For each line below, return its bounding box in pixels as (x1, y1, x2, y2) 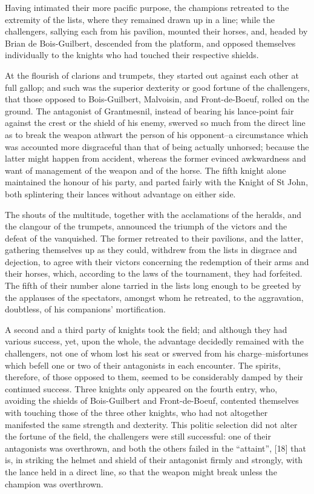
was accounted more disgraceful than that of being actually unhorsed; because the (5, 140, 309, 153)
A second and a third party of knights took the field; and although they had (5, 323, 287, 335)
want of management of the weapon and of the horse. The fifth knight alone (5, 163, 286, 176)
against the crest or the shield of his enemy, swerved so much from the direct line (5, 116, 306, 129)
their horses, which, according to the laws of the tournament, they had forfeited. (5, 267, 303, 280)
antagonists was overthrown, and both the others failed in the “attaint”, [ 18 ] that (5, 441, 306, 454)
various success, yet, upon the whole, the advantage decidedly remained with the (5, 335, 304, 347)
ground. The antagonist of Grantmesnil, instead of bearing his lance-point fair (5, 104, 294, 117)
